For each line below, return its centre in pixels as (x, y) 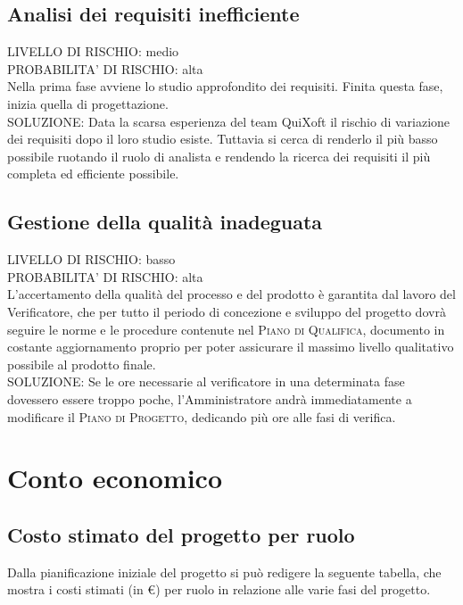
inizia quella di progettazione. (88, 103)
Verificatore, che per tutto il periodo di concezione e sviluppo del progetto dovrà (227, 311)
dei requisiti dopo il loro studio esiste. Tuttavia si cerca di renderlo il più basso (223, 139)
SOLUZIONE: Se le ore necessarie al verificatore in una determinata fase (206, 381)
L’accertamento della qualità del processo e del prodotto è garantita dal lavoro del (231, 294)
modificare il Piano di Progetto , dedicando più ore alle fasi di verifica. (202, 416)
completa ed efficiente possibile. (93, 174)
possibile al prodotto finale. (82, 364)
